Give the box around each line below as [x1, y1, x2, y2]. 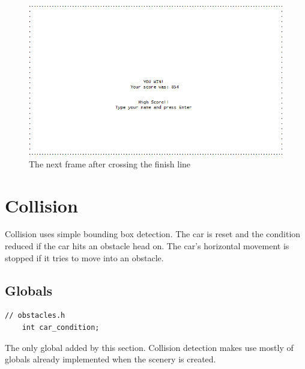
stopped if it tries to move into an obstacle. [5, 251, 164, 264]
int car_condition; [22, 323, 100, 332]
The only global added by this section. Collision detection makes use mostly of [5, 341, 294, 353]
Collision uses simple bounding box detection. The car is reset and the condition [5, 228, 301, 240]
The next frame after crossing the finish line [29, 157, 191, 170]
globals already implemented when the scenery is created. [5, 353, 216, 365]
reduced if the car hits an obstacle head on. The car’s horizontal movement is [5, 240, 289, 252]
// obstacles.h [5, 311, 65, 320]
